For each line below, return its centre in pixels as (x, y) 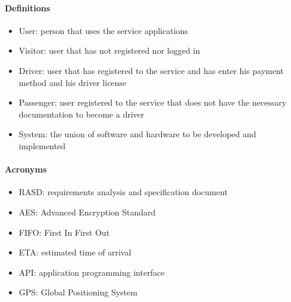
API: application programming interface (92, 272)
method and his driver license (73, 82)
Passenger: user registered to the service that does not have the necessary (153, 102)
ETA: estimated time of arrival (75, 252)
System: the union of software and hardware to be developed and (137, 134)
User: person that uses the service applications (103, 30)
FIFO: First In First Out (64, 232)
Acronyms (26, 169)
